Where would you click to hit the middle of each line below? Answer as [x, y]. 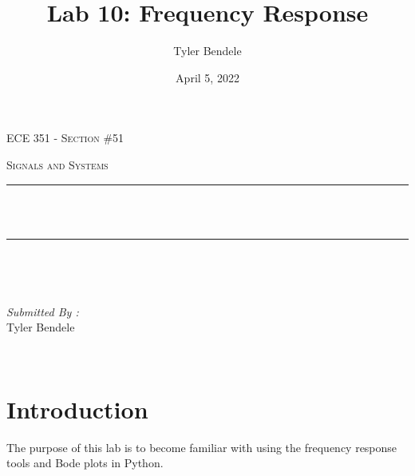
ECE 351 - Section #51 [65, 138]
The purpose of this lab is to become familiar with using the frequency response [202, 447]
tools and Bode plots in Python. [85, 463]
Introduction [77, 409]
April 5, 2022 [207, 77]
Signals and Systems [57, 164]
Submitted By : [43, 311]
